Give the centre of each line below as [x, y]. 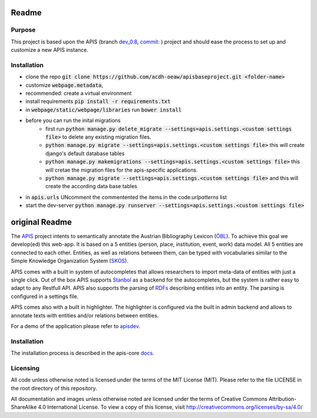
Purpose [23, 30]
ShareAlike [24, 407]
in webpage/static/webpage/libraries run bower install [104, 109]
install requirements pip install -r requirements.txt [98, 101]
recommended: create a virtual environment [79, 93]
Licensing [25, 368]
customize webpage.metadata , [64, 85]
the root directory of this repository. [54, 388]
